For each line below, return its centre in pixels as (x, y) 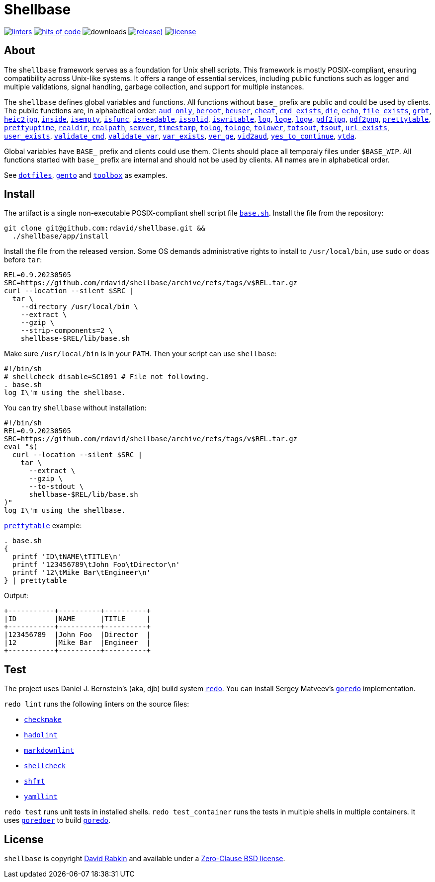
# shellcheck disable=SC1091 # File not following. (107, 377)
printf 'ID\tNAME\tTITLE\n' (67, 557)
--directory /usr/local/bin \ (79, 307)
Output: (16, 596)
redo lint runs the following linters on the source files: (97, 704)
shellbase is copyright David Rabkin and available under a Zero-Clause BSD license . (145, 859)
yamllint (41, 797)
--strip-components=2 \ (67, 331)
